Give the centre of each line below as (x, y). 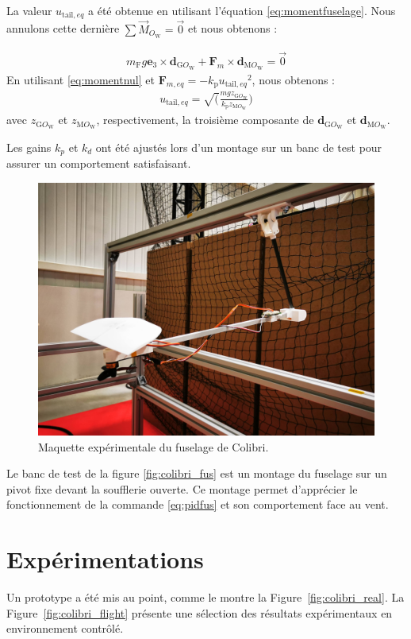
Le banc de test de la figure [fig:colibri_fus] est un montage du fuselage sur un (197, 473)
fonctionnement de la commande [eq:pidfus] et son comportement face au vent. (198, 504)
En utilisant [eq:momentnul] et (81, 79)
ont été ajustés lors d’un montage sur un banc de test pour (239, 147)
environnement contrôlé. (65, 628)
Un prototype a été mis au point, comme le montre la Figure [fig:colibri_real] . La (205, 597)
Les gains (29, 147)
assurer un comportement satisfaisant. (99, 163)
